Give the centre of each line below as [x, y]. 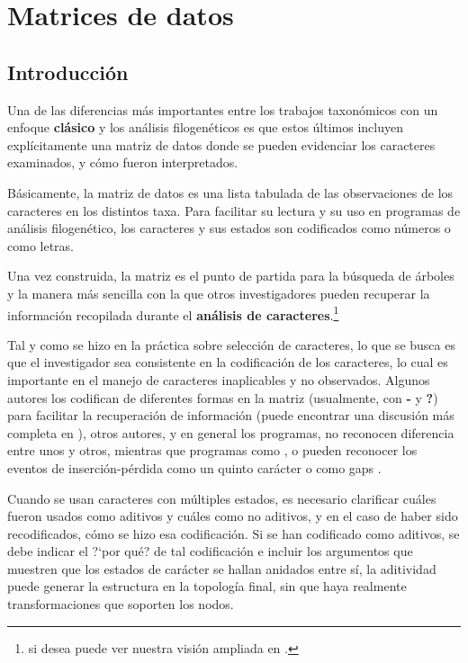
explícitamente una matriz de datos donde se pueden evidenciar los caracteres [221, 144]
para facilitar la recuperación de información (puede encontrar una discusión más [231, 415]
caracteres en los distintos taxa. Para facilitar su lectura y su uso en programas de [234, 210]
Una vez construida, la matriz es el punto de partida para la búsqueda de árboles [231, 276]
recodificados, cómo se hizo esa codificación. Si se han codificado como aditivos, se [234, 533]
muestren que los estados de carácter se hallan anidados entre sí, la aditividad [222, 568]
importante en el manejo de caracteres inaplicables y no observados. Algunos [219, 379]
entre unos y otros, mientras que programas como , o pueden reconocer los [212, 450]
